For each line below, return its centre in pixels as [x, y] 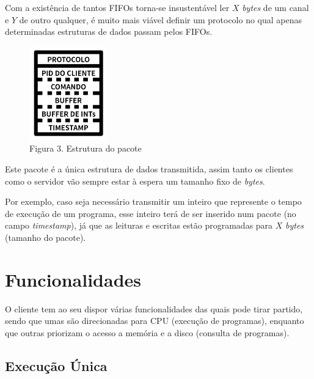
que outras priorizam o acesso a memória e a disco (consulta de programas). [147, 332]
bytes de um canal [276, 7]
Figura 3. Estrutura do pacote [86, 148]
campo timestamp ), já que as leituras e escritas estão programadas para [139, 225]
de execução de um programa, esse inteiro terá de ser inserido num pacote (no [151, 213]
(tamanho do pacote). [46, 237]
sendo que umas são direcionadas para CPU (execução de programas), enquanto [155, 321]
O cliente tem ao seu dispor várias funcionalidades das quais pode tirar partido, [154, 308]
